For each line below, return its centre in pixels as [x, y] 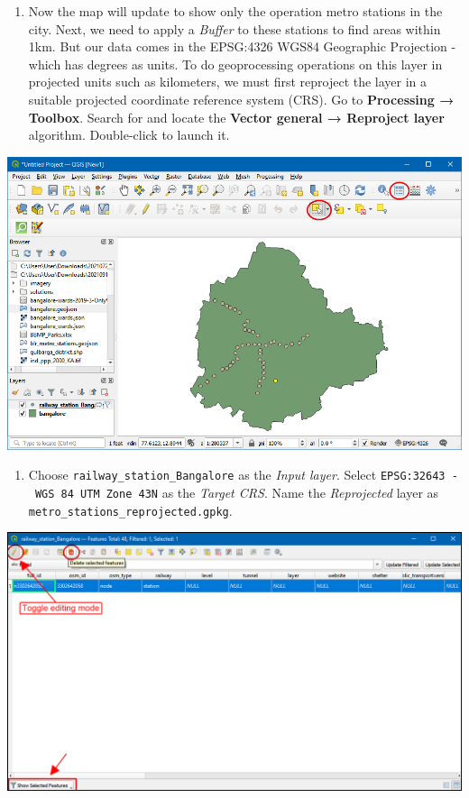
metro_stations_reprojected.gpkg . [130, 510]
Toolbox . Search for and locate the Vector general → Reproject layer [236, 117]
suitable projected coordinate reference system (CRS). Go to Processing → [241, 99]
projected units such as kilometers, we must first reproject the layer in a [228, 82]
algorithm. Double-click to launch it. [129, 135]
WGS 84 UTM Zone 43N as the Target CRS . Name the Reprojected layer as [237, 493]
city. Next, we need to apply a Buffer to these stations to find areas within [234, 28]
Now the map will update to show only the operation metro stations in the [235, 11]
